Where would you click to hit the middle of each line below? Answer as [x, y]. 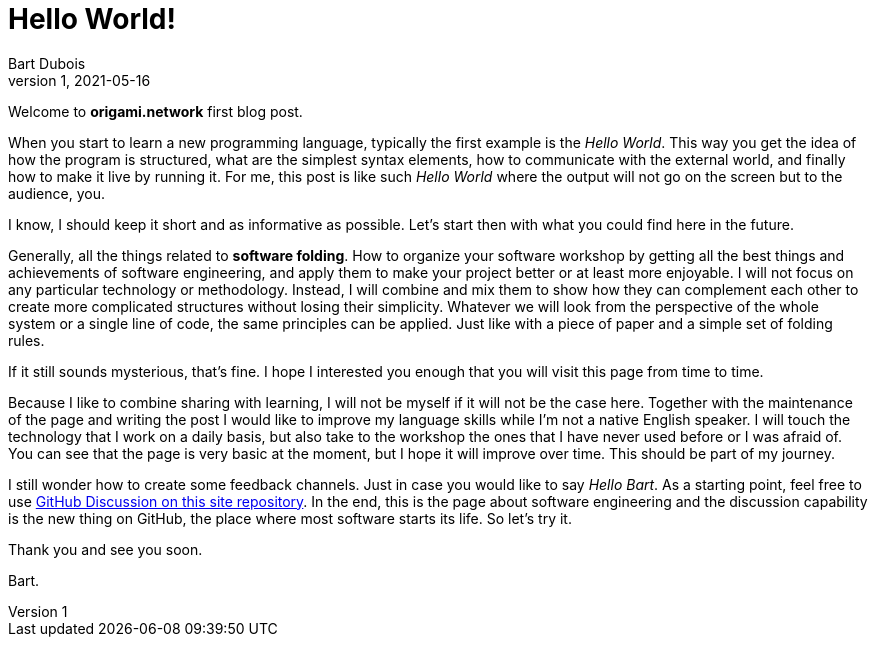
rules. [26, 340]
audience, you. [56, 193]
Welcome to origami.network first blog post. [155, 111]
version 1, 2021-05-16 [79, 80]
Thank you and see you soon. [105, 549]
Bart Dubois [47, 63]
